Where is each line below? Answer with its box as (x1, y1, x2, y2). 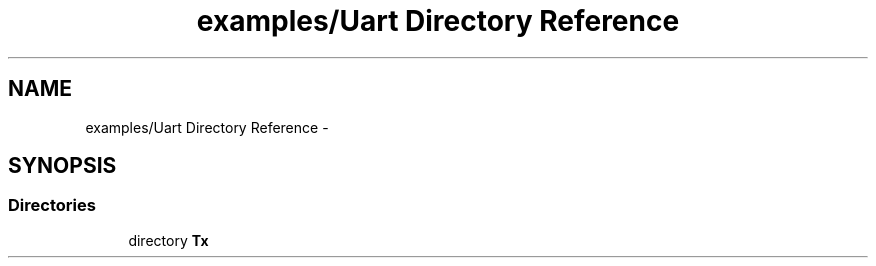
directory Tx (128, 231, 209, 249)
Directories (8, 195, 96, 216)
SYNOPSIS (8, 153, 117, 179)
